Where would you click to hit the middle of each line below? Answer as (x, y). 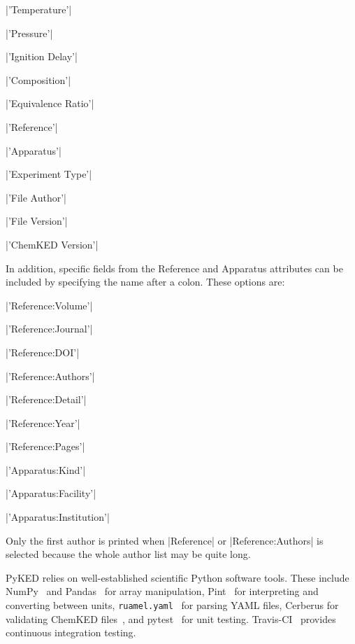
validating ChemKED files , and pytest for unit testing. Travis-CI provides (171, 618)
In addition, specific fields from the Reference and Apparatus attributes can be (174, 268)
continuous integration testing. (71, 632)
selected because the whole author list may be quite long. (128, 554)
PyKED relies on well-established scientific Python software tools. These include (177, 577)
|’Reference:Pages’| (45, 446)
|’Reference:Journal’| (49, 329)
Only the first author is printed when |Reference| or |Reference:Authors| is (165, 540)
